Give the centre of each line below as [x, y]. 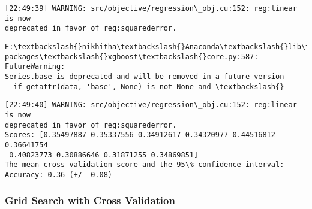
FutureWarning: [35, 67]
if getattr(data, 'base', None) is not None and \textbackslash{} [149, 87]
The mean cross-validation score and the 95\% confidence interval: [145, 165]
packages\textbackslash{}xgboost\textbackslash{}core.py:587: [132, 57]
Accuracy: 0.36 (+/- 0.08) [58, 175]
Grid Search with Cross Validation [90, 200]
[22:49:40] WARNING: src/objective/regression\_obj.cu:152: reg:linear [151, 105]
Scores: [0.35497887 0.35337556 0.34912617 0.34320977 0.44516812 [140, 135]
